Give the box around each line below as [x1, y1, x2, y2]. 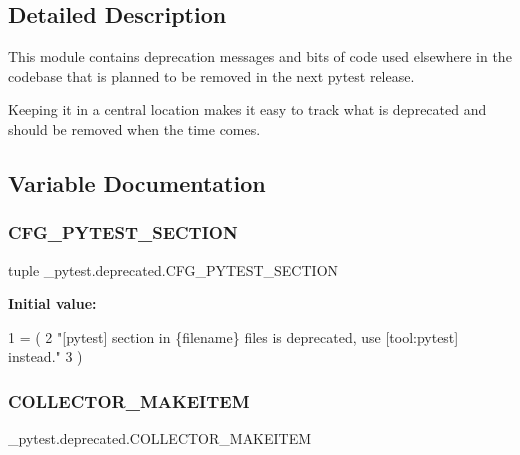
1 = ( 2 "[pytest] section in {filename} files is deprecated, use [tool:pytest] [8, 326, 459, 347]
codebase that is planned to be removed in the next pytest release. [8, 65, 415, 86]
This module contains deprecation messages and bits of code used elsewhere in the [8, 46, 512, 67]
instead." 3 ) [8, 346, 83, 367]
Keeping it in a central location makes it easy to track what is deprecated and [8, 99, 487, 120]
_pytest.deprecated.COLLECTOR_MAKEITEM [8, 428, 312, 449]
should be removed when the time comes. [8, 118, 261, 139]
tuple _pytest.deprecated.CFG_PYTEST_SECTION [8, 259, 339, 280]
